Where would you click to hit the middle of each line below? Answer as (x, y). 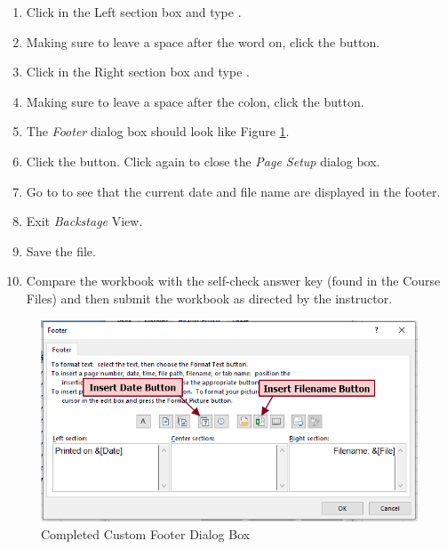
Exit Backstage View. (84, 221)
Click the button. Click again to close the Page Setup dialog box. (203, 161)
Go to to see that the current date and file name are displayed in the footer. (233, 191)
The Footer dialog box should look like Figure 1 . (158, 131)
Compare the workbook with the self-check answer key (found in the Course (233, 281)
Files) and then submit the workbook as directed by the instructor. (209, 298)
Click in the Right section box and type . (138, 72)
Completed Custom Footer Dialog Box (146, 533)
